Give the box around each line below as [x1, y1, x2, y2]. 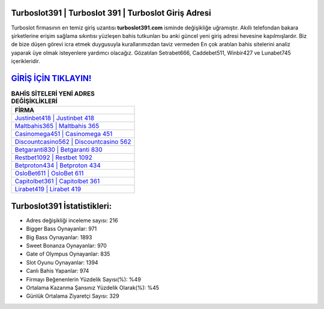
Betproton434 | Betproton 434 [14, 161, 101, 170]
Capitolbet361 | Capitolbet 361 [14, 177, 100, 186]
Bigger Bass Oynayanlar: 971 [26, 225, 97, 233]
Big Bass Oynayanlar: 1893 [26, 233, 92, 240]
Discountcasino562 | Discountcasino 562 [14, 138, 131, 146]
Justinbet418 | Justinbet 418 [14, 114, 95, 123]
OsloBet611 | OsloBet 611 [14, 169, 84, 177]
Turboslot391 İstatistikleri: [11, 201, 112, 211]
